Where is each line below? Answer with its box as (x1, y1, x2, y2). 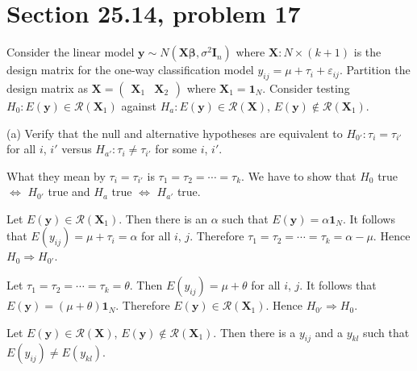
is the (353, 44, 382, 60)
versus (61, 140, 92, 157)
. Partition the (339, 61, 411, 78)
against (121, 97, 157, 114)
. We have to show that (241, 167, 357, 184)
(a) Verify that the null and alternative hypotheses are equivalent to (6, 124, 343, 141)
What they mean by (6, 167, 106, 184)
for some (155, 140, 198, 157)
